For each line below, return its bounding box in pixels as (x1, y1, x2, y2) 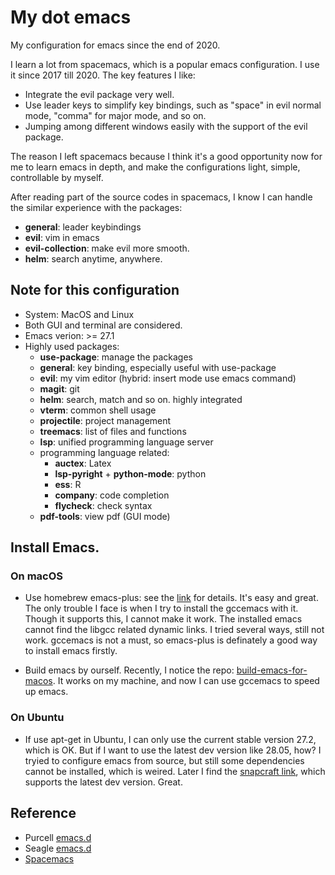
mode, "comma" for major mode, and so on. (24, 109, 207, 121)
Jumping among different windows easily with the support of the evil (24, 120, 308, 132)
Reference (10, 805, 77, 822)
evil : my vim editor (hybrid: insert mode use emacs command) (39, 372, 297, 384)
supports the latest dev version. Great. (24, 776, 183, 788)
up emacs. (24, 686, 69, 698)
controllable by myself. (10, 171, 104, 183)
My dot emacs (10, 6, 132, 29)
